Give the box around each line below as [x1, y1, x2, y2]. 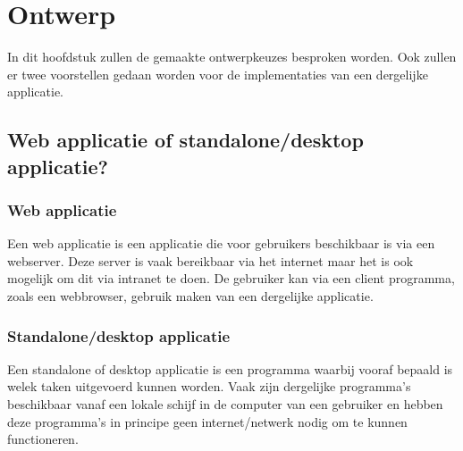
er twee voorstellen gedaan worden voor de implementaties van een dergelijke [7, 64, 428, 83]
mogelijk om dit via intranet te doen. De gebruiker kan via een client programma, [7, 269, 455, 288]
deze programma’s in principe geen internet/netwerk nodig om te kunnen [7, 412, 408, 430]
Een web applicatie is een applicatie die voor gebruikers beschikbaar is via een [7, 234, 435, 253]
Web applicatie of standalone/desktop [7, 126, 364, 154]
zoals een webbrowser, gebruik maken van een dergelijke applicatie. [7, 287, 374, 305]
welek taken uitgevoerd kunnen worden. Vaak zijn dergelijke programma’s [7, 377, 411, 396]
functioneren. [7, 430, 79, 448]
